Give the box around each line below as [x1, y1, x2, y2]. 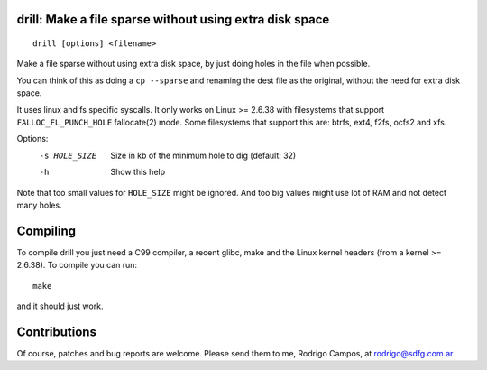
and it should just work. [16, 301, 104, 311]
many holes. [16, 199, 62, 210]
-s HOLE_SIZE [39, 150, 97, 161]
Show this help [110, 167, 166, 178]
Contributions [16, 324, 96, 339]
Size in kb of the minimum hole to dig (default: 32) [110, 150, 297, 161]
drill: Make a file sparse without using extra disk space [16, 12, 330, 27]
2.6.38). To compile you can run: [16, 260, 138, 271]
